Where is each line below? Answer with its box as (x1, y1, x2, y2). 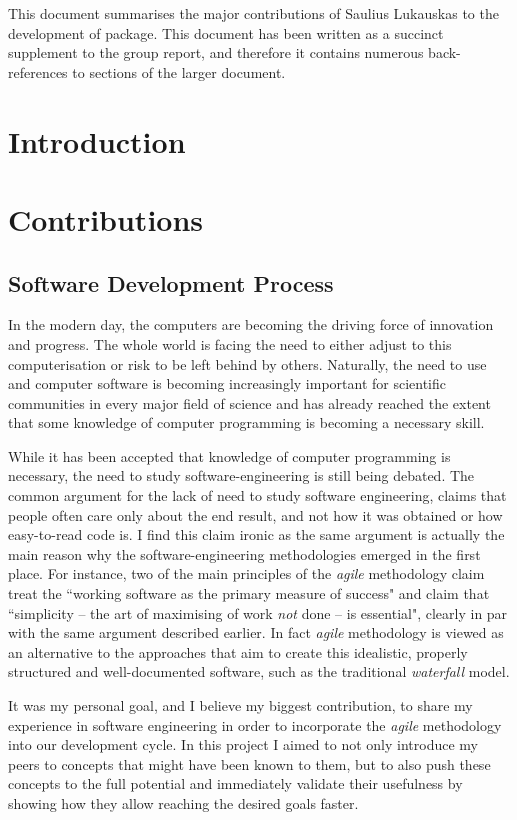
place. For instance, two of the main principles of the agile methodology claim (8, 563, 485, 584)
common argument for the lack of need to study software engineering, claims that (8, 485, 507, 506)
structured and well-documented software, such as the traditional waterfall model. (8, 661, 510, 682)
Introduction (8, 120, 186, 161)
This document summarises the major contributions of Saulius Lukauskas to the (8, 3, 499, 23)
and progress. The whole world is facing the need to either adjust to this (8, 333, 452, 354)
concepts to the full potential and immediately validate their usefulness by (8, 773, 463, 794)
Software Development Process (8, 267, 334, 298)
